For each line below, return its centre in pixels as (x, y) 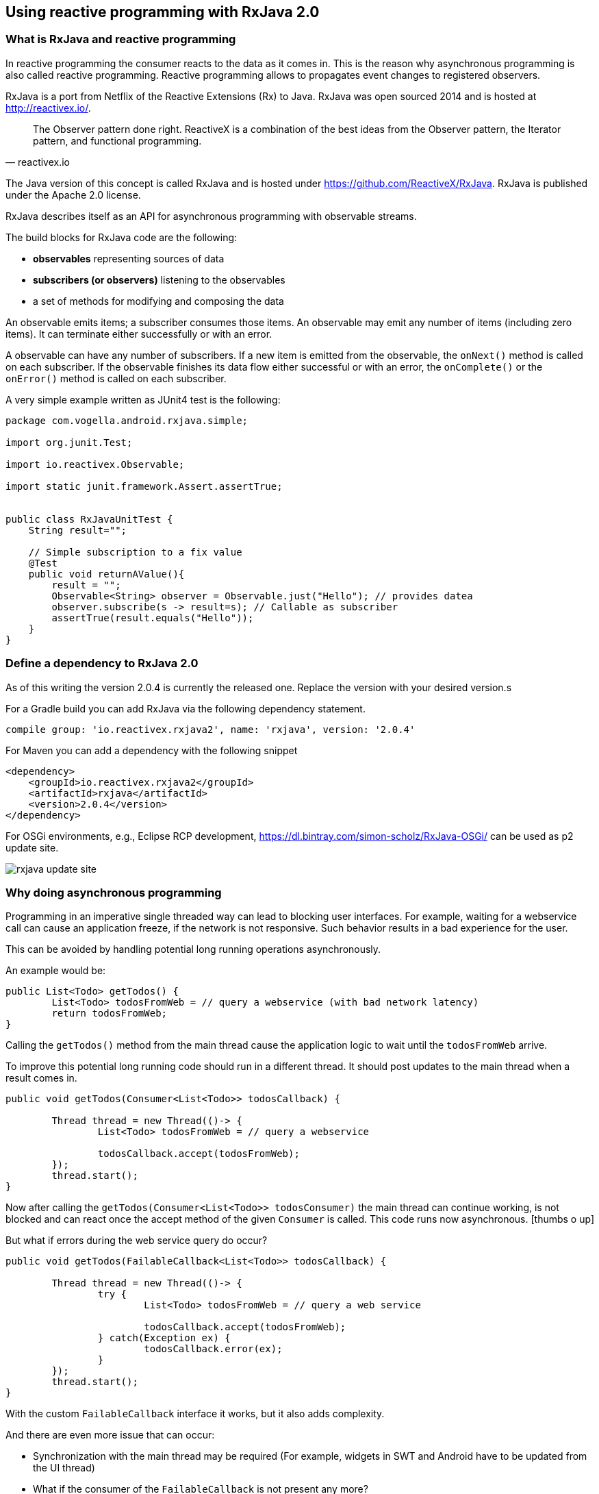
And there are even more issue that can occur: (110, 1435)
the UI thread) (64, 1468)
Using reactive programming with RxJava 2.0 (163, 12)
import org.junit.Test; (69, 442)
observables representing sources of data (129, 258)
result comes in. (41, 1078)
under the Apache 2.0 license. (73, 195)
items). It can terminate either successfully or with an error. (139, 334)
